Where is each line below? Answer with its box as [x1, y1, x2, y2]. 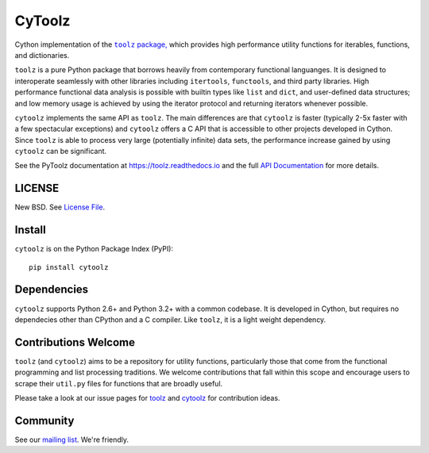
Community [14, 413, 75, 428]
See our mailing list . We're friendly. [14, 435, 129, 444]
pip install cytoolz [29, 263, 109, 271]
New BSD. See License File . [14, 202, 106, 212]
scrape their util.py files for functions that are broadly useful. [14, 378, 223, 388]
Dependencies [14, 282, 89, 297]
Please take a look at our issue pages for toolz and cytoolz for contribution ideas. [14, 393, 280, 403]
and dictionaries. [14, 50, 70, 60]
